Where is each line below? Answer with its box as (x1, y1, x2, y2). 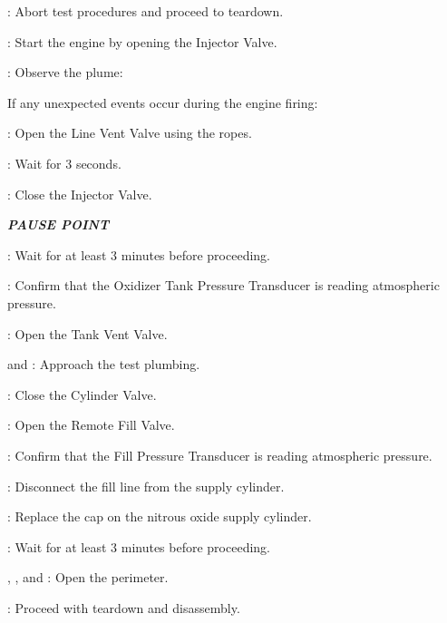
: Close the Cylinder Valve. (7, 385, 157, 404)
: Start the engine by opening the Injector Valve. (7, 32, 277, 51)
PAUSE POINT (7, 215, 110, 234)
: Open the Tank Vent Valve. (7, 324, 168, 343)
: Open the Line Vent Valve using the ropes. (7, 123, 252, 142)
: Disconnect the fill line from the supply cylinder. (7, 476, 285, 495)
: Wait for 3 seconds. (7, 153, 121, 172)
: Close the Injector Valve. (7, 184, 152, 203)
